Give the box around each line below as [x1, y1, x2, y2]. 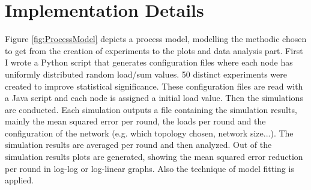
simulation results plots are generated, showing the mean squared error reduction [5, 150, 303, 163]
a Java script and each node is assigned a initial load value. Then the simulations [5, 91, 303, 104]
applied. [5, 174, 34, 186]
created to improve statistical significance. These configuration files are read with [5, 79, 303, 92]
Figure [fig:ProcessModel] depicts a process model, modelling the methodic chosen [5, 32, 307, 45]
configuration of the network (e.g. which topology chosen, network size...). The [5, 126, 294, 139]
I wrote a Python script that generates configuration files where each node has [5, 56, 293, 69]
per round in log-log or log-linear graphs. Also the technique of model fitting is [5, 162, 294, 174]
